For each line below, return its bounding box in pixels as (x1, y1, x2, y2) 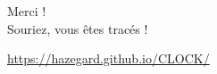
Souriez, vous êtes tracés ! (7, 19, 148, 37)
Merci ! (7, 2, 46, 20)
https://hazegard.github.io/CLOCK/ (7, 49, 210, 68)
